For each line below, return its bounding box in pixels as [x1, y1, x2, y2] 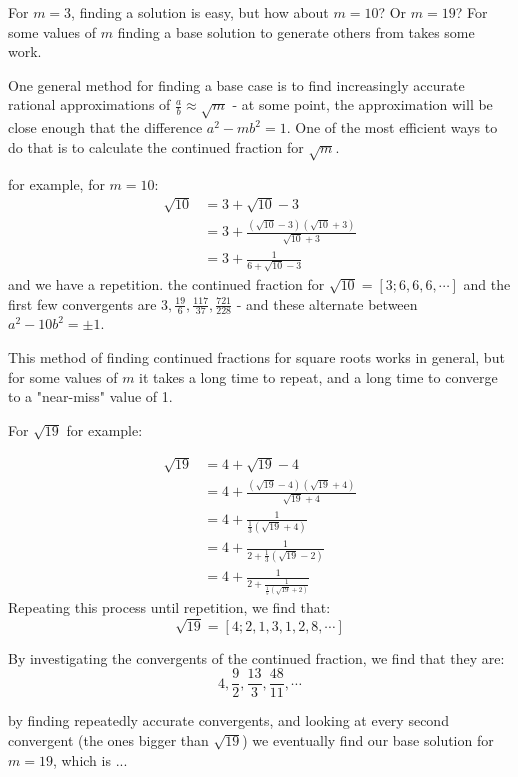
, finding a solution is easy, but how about [71, 2, 329, 22]
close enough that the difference [8, 117, 203, 138]
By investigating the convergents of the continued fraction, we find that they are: [8, 647, 505, 668]
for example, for [8, 173, 105, 194]
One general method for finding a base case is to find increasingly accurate [8, 74, 465, 95]
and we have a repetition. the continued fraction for [8, 273, 325, 294]
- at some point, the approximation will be [232, 94, 493, 115]
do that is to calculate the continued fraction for [8, 136, 304, 157]
